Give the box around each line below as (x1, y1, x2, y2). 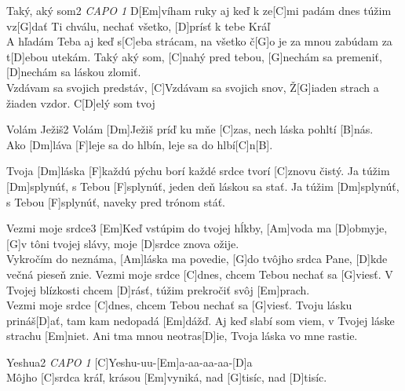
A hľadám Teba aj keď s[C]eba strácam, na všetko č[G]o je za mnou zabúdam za (6, 33, 392, 49)
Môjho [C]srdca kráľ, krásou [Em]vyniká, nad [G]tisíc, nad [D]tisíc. (6, 369, 327, 386)
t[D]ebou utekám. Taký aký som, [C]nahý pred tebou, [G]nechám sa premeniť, (6, 48, 382, 64)
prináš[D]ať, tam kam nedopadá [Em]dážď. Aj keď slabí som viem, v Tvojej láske (6, 312, 395, 328)
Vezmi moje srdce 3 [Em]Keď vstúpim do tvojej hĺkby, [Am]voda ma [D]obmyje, (6, 220, 388, 236)
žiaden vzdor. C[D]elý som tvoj (6, 94, 155, 111)
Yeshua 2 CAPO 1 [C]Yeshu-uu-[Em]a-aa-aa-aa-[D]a (6, 353, 253, 370)
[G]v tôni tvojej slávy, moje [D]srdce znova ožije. (6, 235, 239, 251)
